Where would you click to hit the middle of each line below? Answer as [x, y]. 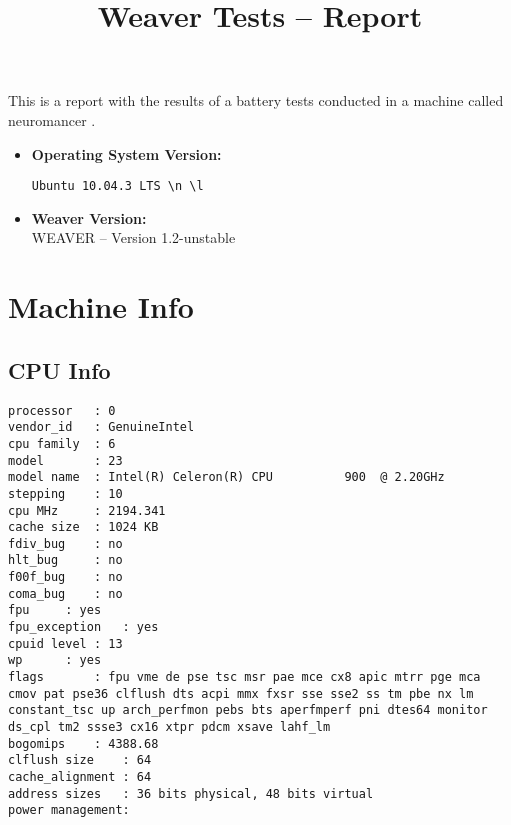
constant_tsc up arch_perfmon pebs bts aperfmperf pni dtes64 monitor [248, 710]
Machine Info [101, 306]
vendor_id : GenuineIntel [101, 427]
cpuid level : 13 [65, 643]
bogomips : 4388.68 [83, 743]
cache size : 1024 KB [83, 527]
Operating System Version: [126, 153]
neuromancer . [52, 119]
